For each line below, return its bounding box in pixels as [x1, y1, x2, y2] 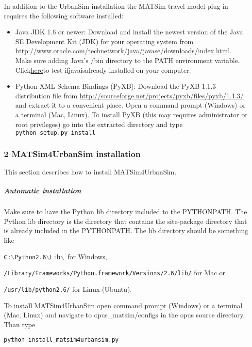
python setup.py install [15, 129, 96, 137]
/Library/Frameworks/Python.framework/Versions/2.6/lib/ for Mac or [4, 268, 225, 278]
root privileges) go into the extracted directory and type [15, 119, 183, 129]
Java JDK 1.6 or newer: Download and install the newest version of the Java [15, 27, 243, 37]
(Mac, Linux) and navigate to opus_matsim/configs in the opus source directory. [4, 310, 245, 320]
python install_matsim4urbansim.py [4, 336, 119, 344]
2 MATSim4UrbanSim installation [4, 147, 141, 159]
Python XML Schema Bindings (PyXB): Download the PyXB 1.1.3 [15, 81, 216, 91]
